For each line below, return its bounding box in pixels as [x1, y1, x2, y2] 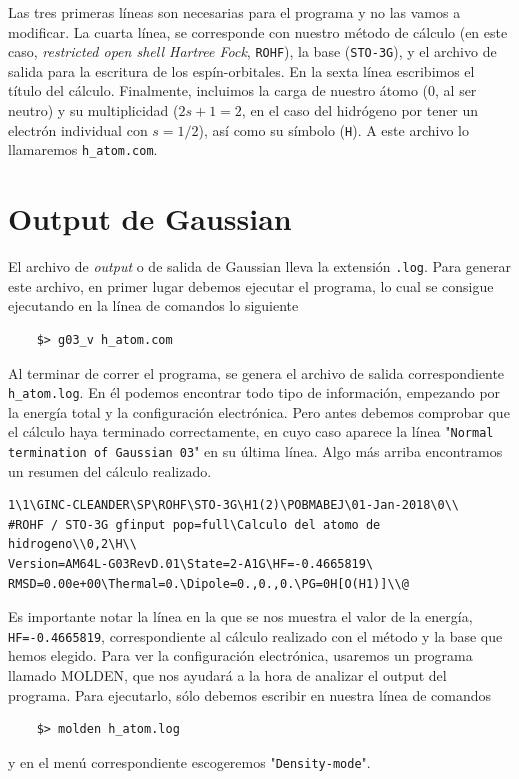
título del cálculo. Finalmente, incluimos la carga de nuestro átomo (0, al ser [8, 80, 477, 101]
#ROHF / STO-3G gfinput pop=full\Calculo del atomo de [8, 517, 381, 532]
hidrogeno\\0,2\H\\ [8, 537, 137, 552]
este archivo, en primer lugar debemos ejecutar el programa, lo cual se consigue [8, 275, 494, 296]
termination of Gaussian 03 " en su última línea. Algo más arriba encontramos [8, 441, 503, 461]
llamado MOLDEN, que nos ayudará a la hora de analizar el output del [8, 665, 447, 686]
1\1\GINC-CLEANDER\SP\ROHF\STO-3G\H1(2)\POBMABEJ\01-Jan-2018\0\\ [8, 498, 460, 513]
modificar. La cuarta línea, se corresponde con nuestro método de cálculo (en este [8, 21, 508, 42]
